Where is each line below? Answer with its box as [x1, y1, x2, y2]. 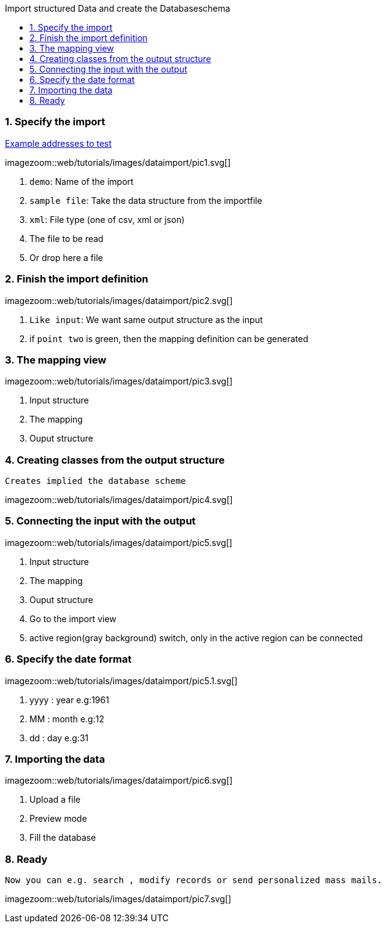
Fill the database [29, 832, 96, 843]
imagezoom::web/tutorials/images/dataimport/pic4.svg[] [5, 494, 233, 505]
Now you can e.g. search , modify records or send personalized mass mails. [5, 875, 383, 885]
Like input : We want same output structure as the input [29, 314, 263, 325]
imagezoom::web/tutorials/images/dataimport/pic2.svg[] [5, 295, 233, 306]
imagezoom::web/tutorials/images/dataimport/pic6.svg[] [5, 775, 233, 786]
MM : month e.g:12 [29, 713, 104, 724]
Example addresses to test [5, 138, 112, 149]
